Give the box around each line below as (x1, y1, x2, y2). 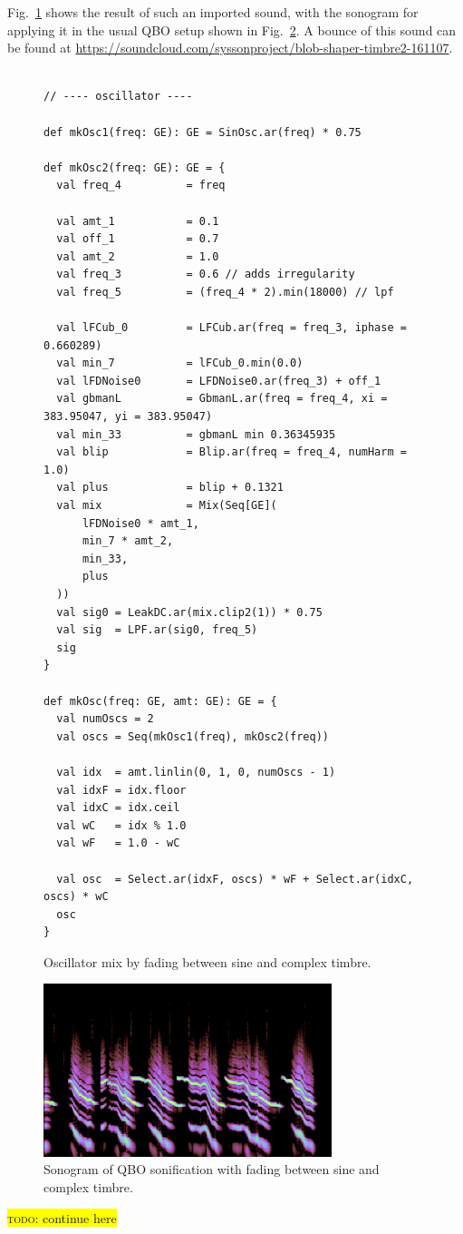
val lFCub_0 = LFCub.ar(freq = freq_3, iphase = (56, 321, 407, 335)
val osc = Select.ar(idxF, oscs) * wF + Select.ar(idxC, (56, 872, 414, 886)
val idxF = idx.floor (56, 783, 187, 797)
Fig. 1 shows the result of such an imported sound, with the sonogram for (7, 3, 419, 21)
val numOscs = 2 (56, 712, 154, 726)
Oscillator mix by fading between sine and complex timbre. (43, 952, 371, 971)
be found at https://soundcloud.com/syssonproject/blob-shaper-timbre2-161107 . (7, 38, 453, 57)
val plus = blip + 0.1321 (56, 481, 284, 495)
